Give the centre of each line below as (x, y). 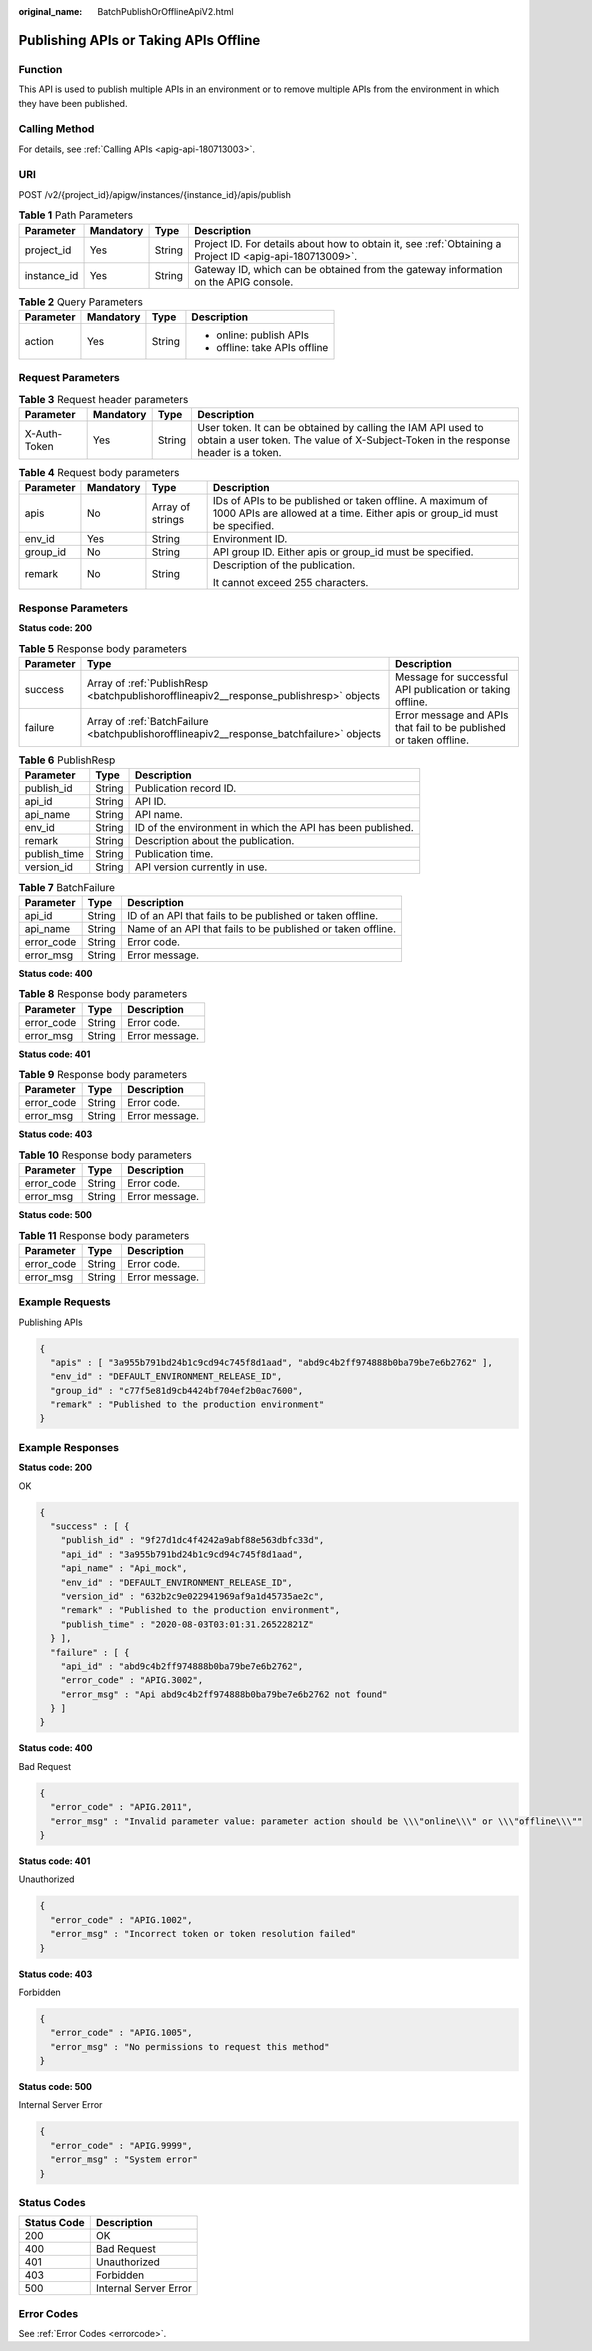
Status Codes (52, 2202)
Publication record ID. (185, 788)
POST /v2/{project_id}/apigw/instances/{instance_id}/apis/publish (155, 194)
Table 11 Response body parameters (104, 1235)
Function (40, 69)
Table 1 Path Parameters (76, 215)
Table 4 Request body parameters (99, 473)
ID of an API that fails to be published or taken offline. (252, 915)
